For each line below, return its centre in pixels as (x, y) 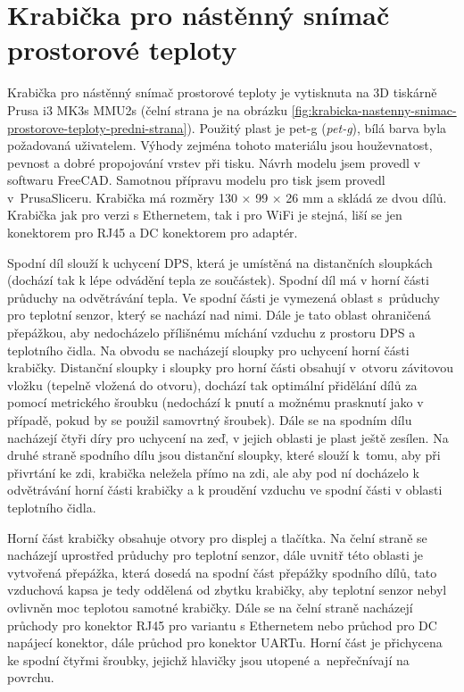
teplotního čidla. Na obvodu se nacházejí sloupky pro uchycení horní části (208, 350)
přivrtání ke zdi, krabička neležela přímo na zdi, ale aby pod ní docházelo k (213, 472)
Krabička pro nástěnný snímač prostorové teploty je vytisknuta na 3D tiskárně (222, 92)
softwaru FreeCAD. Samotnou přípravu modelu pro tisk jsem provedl (196, 180)
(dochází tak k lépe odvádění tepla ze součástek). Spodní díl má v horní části (218, 280)
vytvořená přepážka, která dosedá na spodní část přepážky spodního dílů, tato (222, 572)
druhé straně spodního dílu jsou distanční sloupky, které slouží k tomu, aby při (224, 455)
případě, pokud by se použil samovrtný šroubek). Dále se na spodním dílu (210, 420)
